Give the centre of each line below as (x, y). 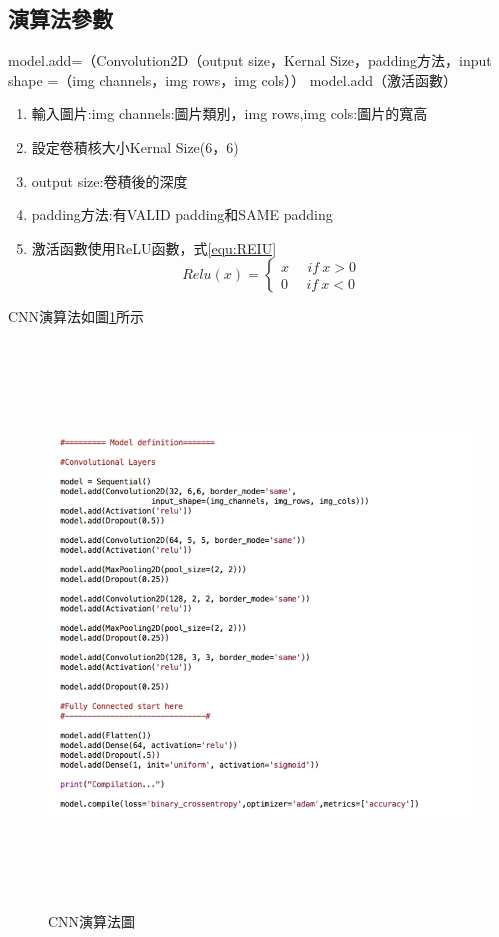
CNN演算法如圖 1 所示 (76, 316)
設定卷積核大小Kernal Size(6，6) (135, 146)
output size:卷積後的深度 (109, 180)
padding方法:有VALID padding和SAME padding (182, 214)
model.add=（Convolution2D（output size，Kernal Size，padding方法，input (250, 60)
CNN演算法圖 (92, 921)
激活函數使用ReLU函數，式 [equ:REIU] (154, 247)
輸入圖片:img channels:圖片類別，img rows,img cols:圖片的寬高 (229, 113)
